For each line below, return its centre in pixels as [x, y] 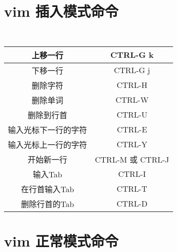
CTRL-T [132, 189]
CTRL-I [132, 174]
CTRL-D [132, 204]
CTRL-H [132, 85]
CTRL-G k [132, 55]
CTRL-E [132, 129]
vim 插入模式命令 [61, 11]
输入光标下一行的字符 [48, 129]
